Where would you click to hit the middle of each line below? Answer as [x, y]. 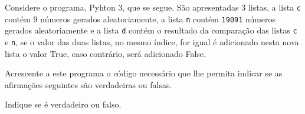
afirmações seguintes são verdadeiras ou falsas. [88, 84]
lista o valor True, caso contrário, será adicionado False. [105, 53]
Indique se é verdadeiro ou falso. [63, 104]
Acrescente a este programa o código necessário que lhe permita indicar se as [144, 73]
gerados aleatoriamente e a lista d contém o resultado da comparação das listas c [151, 30]
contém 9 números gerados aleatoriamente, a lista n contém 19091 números [140, 19]
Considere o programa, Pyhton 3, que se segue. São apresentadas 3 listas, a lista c [153, 7]
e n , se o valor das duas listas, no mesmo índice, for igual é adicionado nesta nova [152, 41]
